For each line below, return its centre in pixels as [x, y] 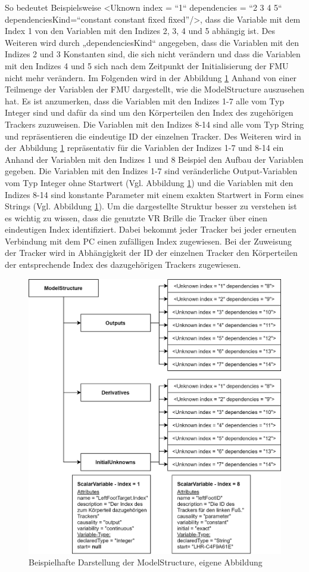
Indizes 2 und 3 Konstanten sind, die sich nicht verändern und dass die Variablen [153, 54]
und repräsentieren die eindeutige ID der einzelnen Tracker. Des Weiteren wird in [153, 136]
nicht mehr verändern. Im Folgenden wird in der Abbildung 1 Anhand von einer [151, 77]
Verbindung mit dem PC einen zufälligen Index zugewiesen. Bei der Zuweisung [149, 241]
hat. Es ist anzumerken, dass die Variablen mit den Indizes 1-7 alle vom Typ [145, 101]
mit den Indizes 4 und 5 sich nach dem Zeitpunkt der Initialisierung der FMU [147, 65]
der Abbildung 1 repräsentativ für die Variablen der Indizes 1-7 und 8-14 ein [144, 148]
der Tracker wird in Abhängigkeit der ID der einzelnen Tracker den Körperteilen [151, 253]
